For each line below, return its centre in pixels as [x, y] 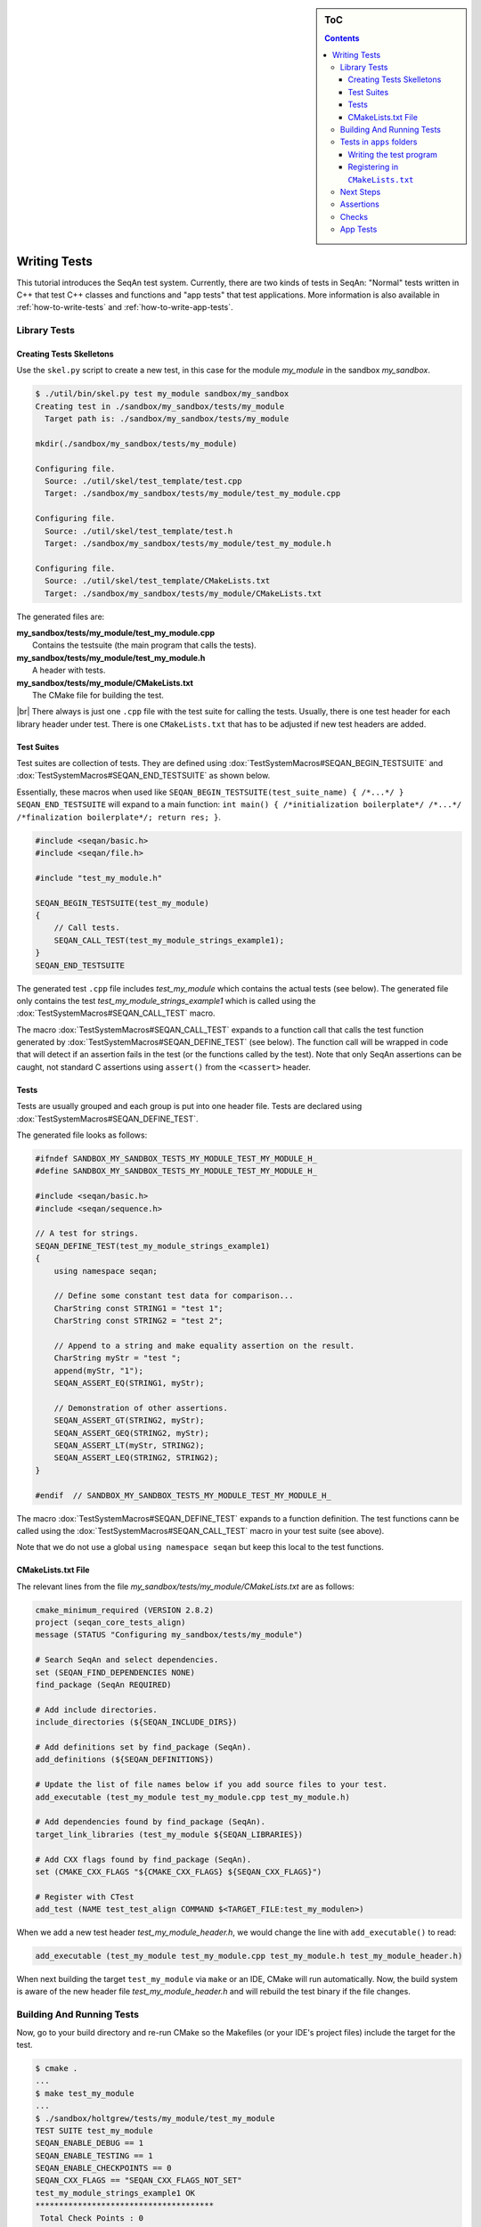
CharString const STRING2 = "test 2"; [139, 1321]
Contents [342, 38]
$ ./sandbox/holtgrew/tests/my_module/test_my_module [155, 2118]
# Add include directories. [96, 1709]
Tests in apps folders [379, 142]
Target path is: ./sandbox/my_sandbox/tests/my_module [167, 419]
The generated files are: [61, 616]
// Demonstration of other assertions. [141, 1408]
